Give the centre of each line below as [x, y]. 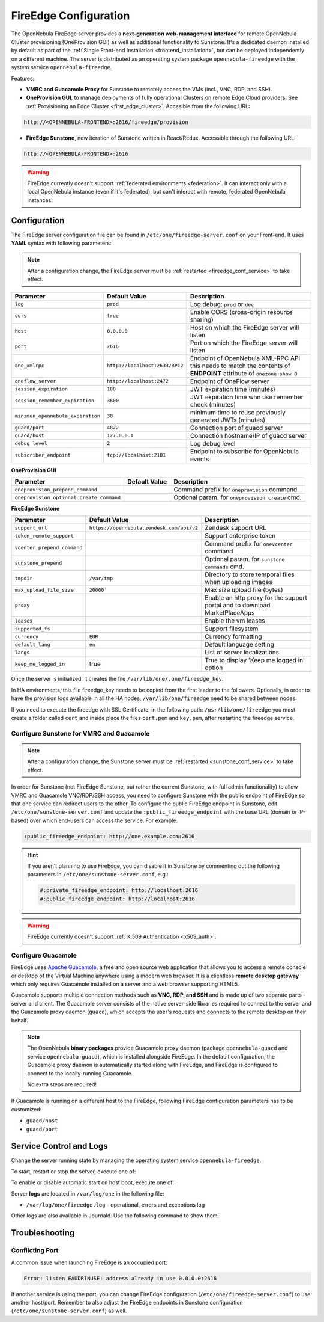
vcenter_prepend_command [49, 547]
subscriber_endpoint [43, 455]
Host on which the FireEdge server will [244, 327]
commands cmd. [224, 567]
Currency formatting [233, 636]
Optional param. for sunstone [245, 559]
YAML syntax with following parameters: [61, 243]
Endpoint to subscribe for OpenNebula [244, 451]
